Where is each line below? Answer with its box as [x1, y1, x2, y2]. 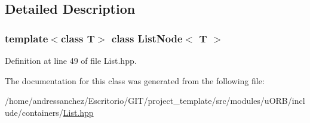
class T [60, 30, 95, 45]
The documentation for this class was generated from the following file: [5, 74, 265, 87]
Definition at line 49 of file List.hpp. [5, 54, 137, 66]
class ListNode [111, 30, 183, 45]
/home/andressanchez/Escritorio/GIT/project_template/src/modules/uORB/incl [5, 94, 305, 107]
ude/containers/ [5, 106, 63, 118]
